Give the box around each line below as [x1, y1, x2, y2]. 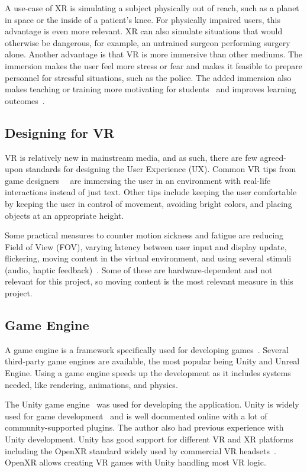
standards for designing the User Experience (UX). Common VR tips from [25, 163, 296, 175]
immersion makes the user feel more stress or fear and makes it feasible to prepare [5, 59, 302, 72]
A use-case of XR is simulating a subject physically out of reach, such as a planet [5, 2, 299, 14]
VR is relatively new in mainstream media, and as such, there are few [5, 151, 257, 163]
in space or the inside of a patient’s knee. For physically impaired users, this [5, 13, 281, 25]
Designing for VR [5, 123, 115, 141]
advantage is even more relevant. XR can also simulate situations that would [5, 25, 283, 37]
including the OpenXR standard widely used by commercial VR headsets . [5, 444, 276, 457]
